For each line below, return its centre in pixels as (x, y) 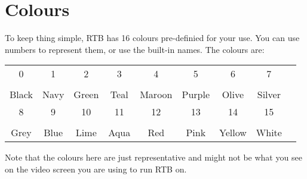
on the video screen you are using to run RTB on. (96, 169)
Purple (196, 95)
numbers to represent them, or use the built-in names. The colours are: (135, 49)
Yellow (233, 133)
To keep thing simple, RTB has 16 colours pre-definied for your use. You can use (152, 38)
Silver (269, 95)
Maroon (156, 95)
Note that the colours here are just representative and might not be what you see (153, 157)
